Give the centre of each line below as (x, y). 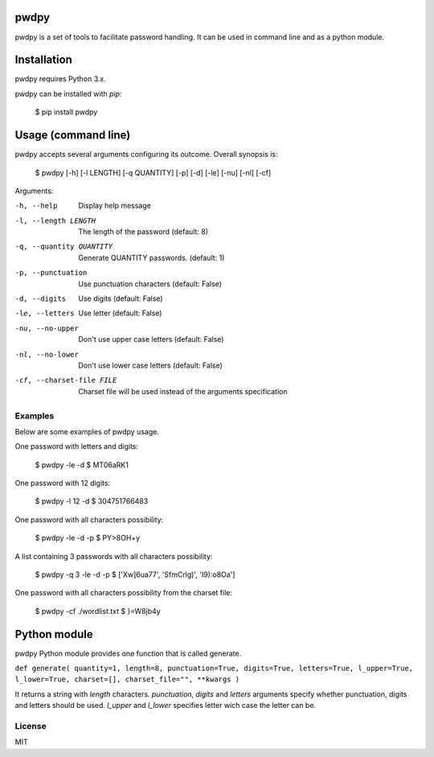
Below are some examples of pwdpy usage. (87, 431)
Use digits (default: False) (121, 298)
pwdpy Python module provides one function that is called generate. (128, 653)
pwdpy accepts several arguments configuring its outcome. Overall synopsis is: (146, 154)
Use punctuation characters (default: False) (150, 284)
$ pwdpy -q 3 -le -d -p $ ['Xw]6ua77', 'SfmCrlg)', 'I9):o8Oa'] (135, 574)
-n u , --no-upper (47, 328)
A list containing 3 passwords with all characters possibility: (114, 556)
